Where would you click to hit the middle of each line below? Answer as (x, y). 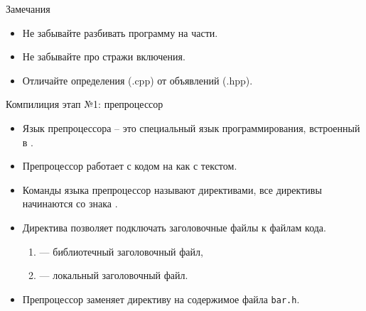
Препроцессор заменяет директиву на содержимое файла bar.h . (161, 299)
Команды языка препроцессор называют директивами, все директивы (172, 189)
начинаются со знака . (70, 203)
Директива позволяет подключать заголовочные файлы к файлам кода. (174, 227)
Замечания (28, 9)
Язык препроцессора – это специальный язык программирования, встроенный (191, 127)
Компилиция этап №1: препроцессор (85, 104)
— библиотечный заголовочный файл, (121, 251)
